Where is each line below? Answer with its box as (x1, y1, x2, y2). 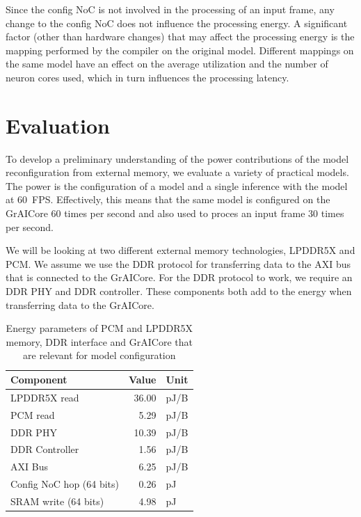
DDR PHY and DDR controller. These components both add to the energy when (6, 284, 352, 299)
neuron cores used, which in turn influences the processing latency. (6, 70, 289, 84)
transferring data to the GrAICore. (6, 297, 154, 312)
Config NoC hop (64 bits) (10, 477, 120, 491)
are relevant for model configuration (23, 348, 176, 363)
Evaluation (6, 111, 110, 139)
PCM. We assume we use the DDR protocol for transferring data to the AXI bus (6, 256, 351, 271)
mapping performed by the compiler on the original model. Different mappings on (6, 42, 354, 57)
